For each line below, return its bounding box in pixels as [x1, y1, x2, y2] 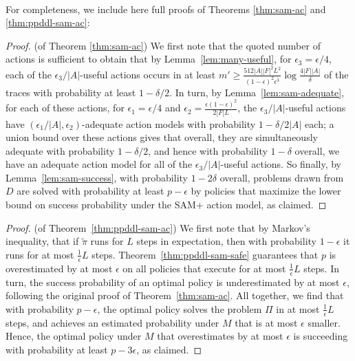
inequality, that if [6, 234, 79, 248]
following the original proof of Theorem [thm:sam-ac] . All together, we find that [6, 288, 344, 303]
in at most [276, 301, 320, 316]
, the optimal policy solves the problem [97, 301, 262, 316]
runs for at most [6, 247, 74, 261]
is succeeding [293, 329, 348, 343]
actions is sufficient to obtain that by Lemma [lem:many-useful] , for [6, 52, 292, 66]
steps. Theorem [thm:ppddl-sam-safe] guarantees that [92, 247, 319, 261]
